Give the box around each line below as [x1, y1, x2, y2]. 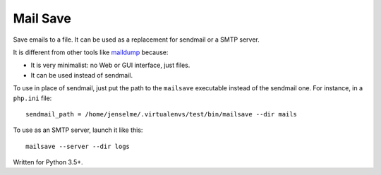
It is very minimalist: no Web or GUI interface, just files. [30, 61, 190, 70]
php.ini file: [13, 94, 52, 102]
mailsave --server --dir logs [25, 142, 131, 150]
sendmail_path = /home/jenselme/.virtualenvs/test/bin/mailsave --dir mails [25, 110, 298, 118]
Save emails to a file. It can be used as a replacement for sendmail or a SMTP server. [13, 35, 260, 44]
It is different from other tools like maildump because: [13, 48, 169, 56]
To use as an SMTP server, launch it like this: [13, 126, 143, 134]
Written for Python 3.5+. [13, 158, 84, 167]
